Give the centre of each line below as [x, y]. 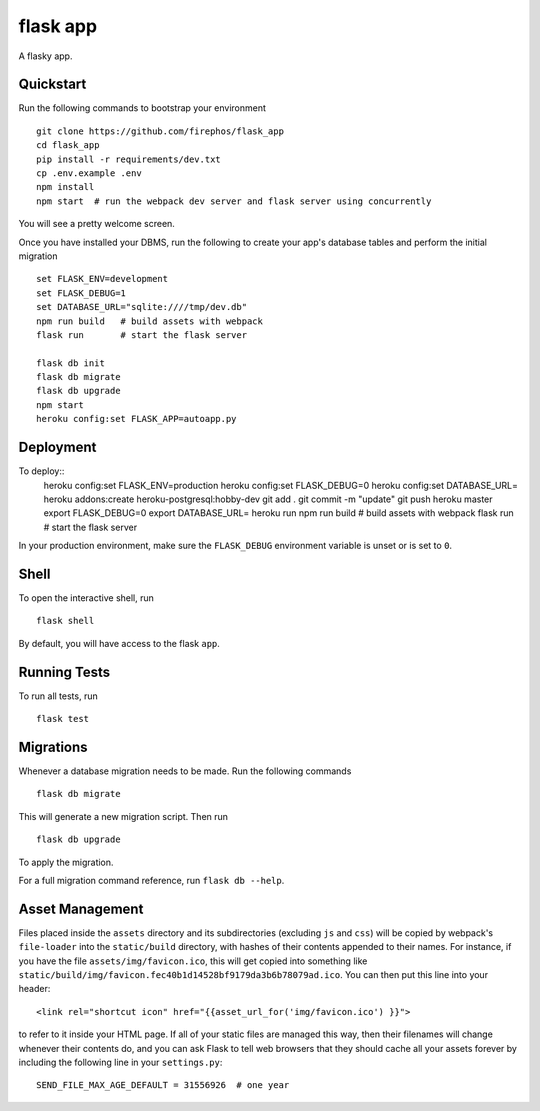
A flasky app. [45, 56]
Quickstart [52, 84]
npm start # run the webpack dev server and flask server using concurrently [234, 201]
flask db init [70, 363]
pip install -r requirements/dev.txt [129, 159]
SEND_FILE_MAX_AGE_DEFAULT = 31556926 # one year [163, 1085]
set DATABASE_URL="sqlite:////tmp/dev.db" [142, 307]
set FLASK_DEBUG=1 [81, 293]
